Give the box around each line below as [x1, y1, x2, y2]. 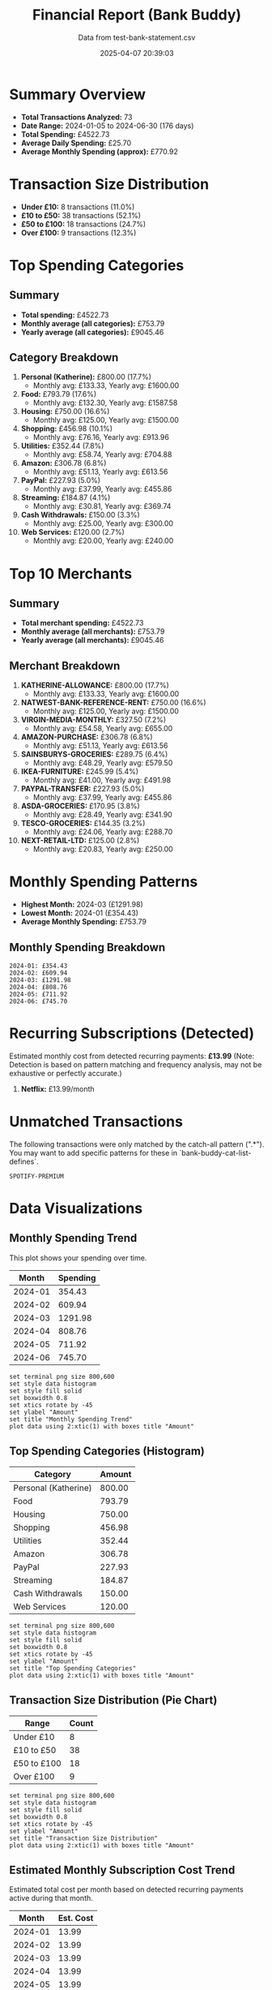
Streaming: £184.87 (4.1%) [20, 493, 111, 502]
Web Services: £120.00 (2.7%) [20, 528, 125, 537]
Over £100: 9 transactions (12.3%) [20, 227, 137, 237]
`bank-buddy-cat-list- [178, 1148, 252, 1157]
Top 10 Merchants [9, 564, 133, 583]
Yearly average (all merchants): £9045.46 [20, 635, 164, 645]
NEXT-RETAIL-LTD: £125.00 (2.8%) [20, 836, 140, 846]
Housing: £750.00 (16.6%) [20, 407, 110, 416]
